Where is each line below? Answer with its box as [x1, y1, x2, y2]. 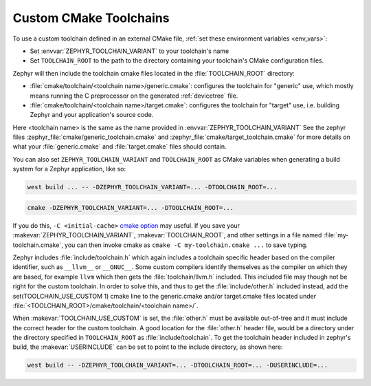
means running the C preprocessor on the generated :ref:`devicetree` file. [30, 92, 238, 100]
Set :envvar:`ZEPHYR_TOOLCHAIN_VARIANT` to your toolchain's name [30, 47, 229, 55]
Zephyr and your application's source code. [30, 111, 154, 119]
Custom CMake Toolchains [12, 10, 170, 25]
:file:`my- [323, 231, 349, 239]
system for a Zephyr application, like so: [12, 165, 126, 173]
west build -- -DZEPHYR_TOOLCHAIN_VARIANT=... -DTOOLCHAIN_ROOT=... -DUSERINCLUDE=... [27, 361, 328, 369]
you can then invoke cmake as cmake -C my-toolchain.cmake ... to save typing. [64, 241, 308, 249]
